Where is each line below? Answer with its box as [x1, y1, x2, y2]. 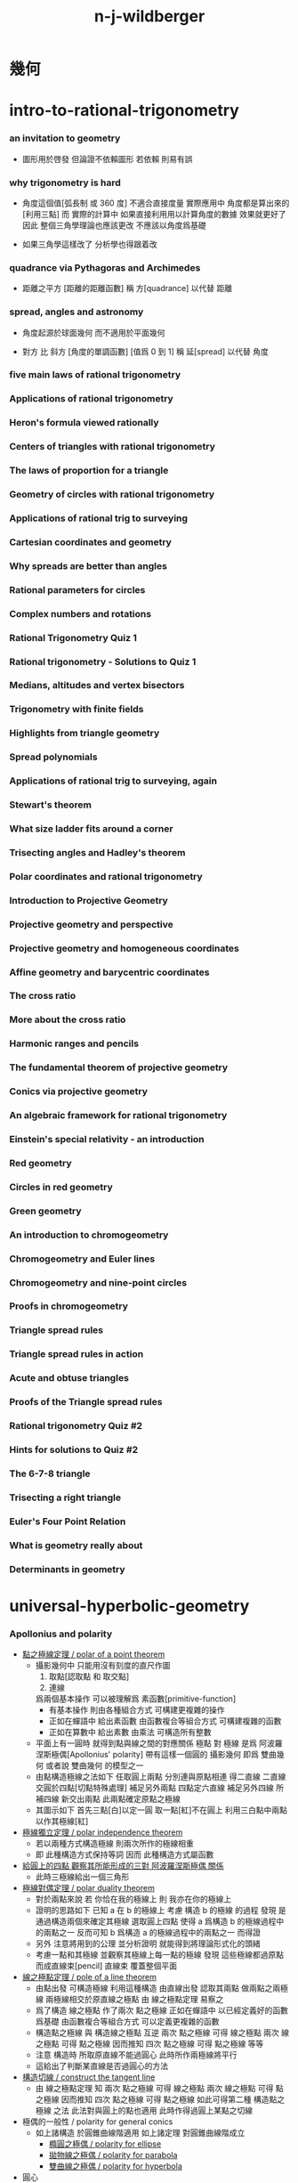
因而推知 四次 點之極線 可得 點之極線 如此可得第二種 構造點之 [60, 2094, 286, 2105]
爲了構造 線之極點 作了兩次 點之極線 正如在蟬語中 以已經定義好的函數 [35, 2005, 289, 2016]
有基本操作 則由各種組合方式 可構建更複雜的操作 [48, 1705, 225, 1716]
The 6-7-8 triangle [9, 1467, 91, 1480]
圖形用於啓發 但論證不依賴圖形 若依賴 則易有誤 [21, 153, 193, 164]
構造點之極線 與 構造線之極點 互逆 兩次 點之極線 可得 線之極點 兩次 [35, 2027, 280, 2038]
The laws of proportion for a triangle [9, 465, 169, 477]
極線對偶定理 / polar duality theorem [21, 1883, 156, 1894]
